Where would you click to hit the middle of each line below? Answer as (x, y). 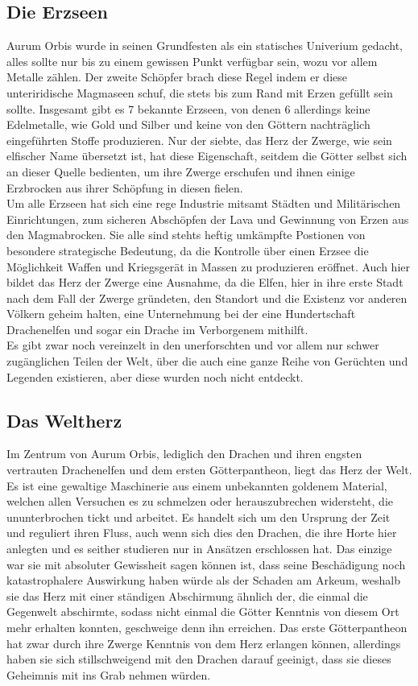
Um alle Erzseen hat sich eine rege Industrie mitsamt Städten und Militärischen (204, 203)
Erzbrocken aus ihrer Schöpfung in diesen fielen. (125, 187)
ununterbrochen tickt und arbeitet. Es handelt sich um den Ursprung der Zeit (199, 517)
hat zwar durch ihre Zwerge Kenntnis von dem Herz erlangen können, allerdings (204, 643)
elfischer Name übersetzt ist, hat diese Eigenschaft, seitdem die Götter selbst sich (207, 156)
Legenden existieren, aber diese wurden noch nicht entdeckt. (155, 376)
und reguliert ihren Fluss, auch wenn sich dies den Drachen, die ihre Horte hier (202, 533)
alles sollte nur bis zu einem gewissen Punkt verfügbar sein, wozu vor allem (192, 61)
